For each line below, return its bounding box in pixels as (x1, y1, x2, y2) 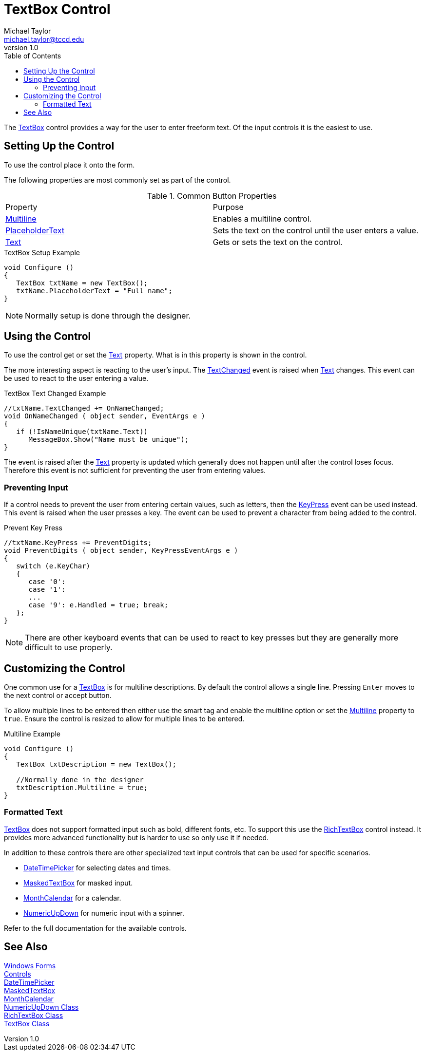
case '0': (28, 578, 66, 586)
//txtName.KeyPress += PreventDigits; (4, 539, 152, 547)
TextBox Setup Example (4, 248, 80, 257)
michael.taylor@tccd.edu (4, 35, 84, 43)
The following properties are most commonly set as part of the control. (4, 175, 231, 184)
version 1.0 (4, 43, 39, 52)
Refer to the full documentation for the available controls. (4, 923, 187, 932)
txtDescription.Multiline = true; (16, 784, 148, 792)
